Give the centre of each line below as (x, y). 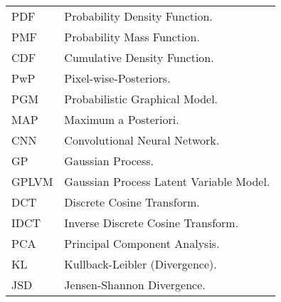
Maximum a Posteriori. (122, 119)
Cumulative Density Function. (139, 57)
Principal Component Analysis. (142, 243)
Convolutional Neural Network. (142, 140)
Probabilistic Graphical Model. (141, 99)
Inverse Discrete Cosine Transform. (152, 223)
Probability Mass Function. (132, 37)
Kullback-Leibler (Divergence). (140, 264)
